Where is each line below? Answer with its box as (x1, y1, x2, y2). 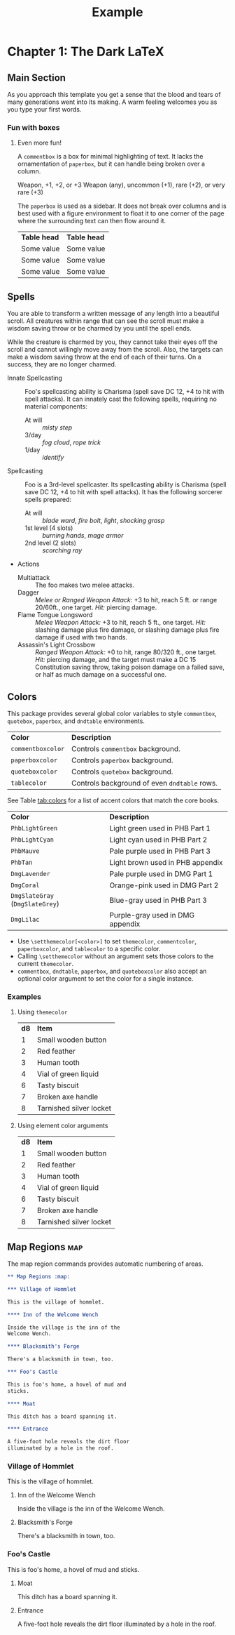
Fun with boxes (7, 122, 60, 132)
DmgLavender (10, 870, 51, 878)
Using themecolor (17, 1008, 68, 1017)
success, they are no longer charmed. (7, 360, 117, 369)
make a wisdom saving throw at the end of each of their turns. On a (7, 352, 201, 362)
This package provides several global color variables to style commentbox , (7, 709, 217, 717)
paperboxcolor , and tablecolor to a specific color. (17, 944, 161, 953)
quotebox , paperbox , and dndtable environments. (7, 717, 145, 725)
